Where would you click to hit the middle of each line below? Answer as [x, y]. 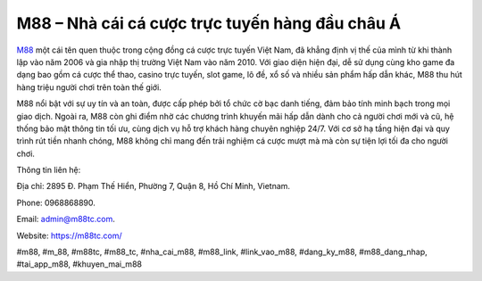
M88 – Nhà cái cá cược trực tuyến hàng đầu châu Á [209, 23]
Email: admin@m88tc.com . [66, 219]
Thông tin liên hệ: [49, 170]
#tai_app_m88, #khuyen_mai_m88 [79, 264]
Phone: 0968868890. [56, 202]
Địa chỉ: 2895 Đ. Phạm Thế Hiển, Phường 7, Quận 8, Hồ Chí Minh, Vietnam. [153, 186]
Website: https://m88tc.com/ [69, 236]
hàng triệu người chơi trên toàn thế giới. [89, 87]
